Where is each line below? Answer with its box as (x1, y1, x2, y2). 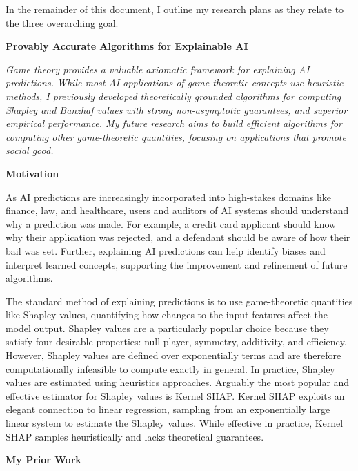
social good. (6, 143, 54, 157)
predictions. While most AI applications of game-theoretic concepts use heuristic (6, 75, 344, 90)
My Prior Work (6, 452, 81, 467)
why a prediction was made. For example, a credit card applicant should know (6, 216, 337, 231)
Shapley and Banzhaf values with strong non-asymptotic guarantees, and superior (6, 102, 348, 117)
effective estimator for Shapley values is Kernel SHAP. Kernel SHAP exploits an (6, 388, 345, 403)
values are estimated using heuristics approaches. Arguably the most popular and (6, 375, 350, 390)
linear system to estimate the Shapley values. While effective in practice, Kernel (6, 416, 344, 430)
